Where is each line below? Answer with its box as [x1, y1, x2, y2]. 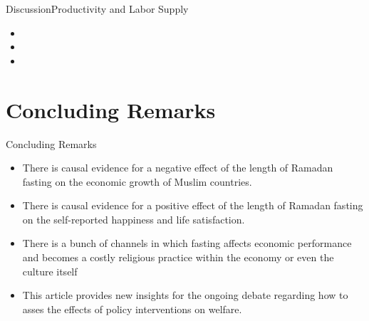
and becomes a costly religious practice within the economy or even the [22, 250, 334, 265]
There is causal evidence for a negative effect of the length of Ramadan [22, 160, 333, 175]
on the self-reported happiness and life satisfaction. [22, 211, 245, 226]
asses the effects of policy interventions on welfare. [22, 301, 242, 316]
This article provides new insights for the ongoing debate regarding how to [22, 288, 348, 302]
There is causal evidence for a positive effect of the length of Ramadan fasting [22, 198, 363, 213]
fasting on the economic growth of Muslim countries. [22, 174, 252, 189]
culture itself [22, 263, 78, 278]
